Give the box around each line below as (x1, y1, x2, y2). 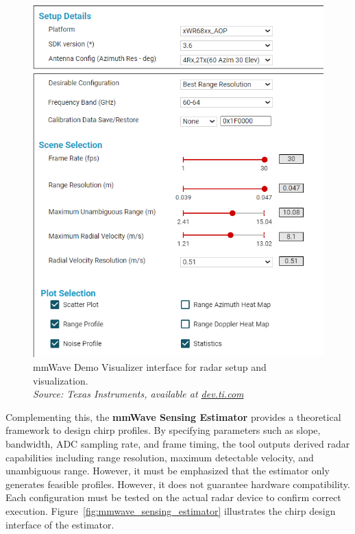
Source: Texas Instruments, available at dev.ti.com (33, 387, 244, 401)
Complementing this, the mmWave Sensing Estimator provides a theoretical (5, 409, 341, 424)
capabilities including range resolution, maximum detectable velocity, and (5, 450, 314, 464)
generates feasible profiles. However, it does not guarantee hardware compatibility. (5, 476, 350, 491)
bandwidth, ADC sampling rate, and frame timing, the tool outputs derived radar (5, 437, 350, 451)
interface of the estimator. (5, 517, 114, 531)
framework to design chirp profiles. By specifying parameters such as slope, (5, 423, 321, 437)
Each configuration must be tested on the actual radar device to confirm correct (5, 490, 341, 505)
